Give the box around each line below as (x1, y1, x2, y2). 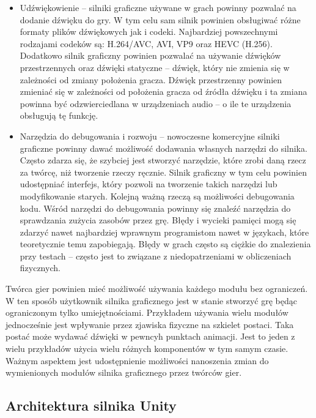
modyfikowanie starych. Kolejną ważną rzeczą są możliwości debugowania (20, 189, 295, 202)
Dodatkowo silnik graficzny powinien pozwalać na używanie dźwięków (20, 49, 281, 62)
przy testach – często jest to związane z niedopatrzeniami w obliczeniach (20, 249, 292, 262)
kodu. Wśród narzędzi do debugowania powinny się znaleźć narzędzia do (20, 201, 291, 214)
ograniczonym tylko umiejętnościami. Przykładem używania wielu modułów (6, 306, 288, 319)
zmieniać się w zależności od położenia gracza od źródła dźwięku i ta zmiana (20, 85, 307, 98)
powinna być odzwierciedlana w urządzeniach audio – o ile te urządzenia (20, 97, 292, 110)
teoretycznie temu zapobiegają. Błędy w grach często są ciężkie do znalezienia (20, 237, 311, 250)
